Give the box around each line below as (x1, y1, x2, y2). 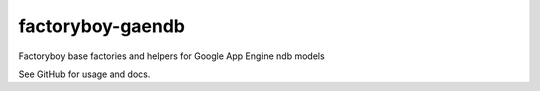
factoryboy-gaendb (18, 15, 185, 37)
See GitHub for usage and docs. (18, 68, 151, 80)
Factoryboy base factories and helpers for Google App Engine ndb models (18, 50, 325, 62)
